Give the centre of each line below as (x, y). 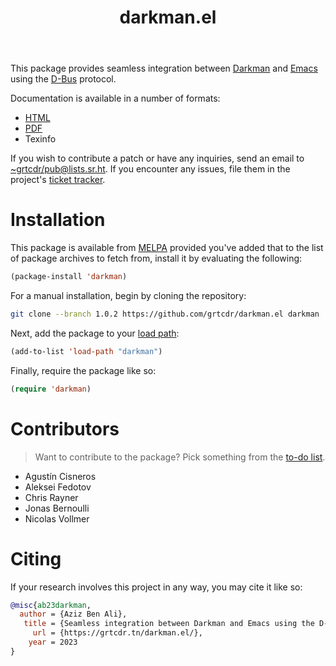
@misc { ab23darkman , (51, 605)
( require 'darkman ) (51, 389)
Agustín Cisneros (60, 476)
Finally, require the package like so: (83, 370)
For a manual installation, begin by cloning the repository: (128, 295)
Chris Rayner (51, 497)
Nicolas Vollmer (57, 518)
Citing (36, 558)
